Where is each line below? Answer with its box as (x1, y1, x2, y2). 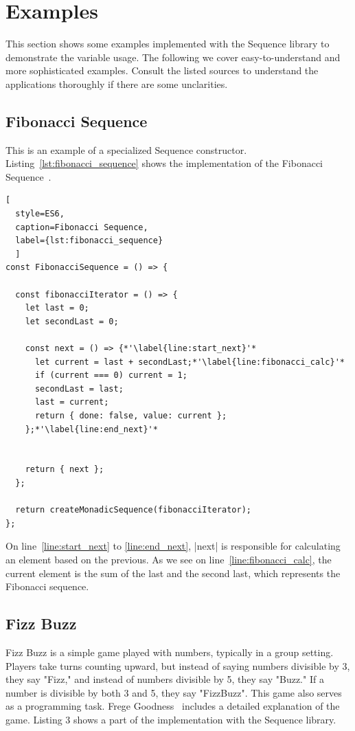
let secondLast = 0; (25, 316, 119, 326)
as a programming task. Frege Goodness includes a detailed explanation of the (5, 699, 340, 713)
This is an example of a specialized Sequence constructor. (5, 142, 247, 157)
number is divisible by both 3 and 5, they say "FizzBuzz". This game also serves (5, 685, 342, 699)
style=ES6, (15, 209, 65, 219)
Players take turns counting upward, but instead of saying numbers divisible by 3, (5, 658, 350, 673)
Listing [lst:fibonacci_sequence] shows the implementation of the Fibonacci (5, 156, 323, 170)
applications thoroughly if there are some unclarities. (5, 76, 228, 91)
